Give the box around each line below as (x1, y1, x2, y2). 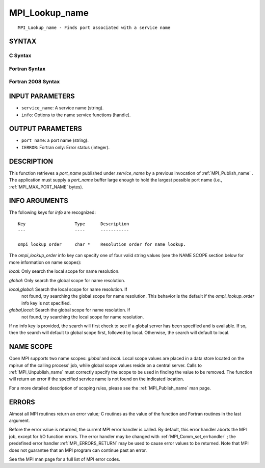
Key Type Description (18, 221, 130, 227)
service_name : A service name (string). (21, 105, 104, 111)
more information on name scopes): (9, 259, 81, 265)
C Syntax (9, 52, 31, 59)
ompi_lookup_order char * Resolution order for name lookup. (18, 242, 186, 247)
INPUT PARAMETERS (9, 92, 75, 101)
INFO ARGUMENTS (9, 197, 68, 205)
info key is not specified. (21, 300, 71, 306)
